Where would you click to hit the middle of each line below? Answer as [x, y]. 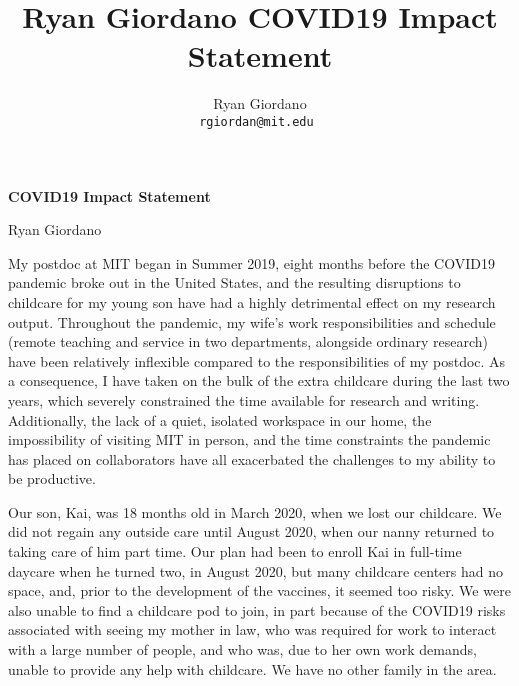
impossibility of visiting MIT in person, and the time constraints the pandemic [249, 439]
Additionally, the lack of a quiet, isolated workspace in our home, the [220, 419]
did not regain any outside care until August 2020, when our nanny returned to [251, 531]
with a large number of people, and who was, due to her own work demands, [242, 649]
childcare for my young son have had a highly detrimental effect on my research [252, 301]
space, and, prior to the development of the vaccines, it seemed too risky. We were [259, 590]
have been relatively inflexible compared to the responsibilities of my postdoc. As [257, 360]
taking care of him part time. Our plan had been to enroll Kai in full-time [235, 551]
